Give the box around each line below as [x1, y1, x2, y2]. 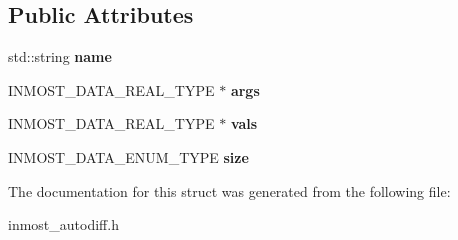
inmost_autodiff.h [8, 214, 119, 235]
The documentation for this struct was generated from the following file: [8, 180, 451, 201]
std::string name [8, 46, 112, 67]
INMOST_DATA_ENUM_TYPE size [8, 146, 249, 167]
